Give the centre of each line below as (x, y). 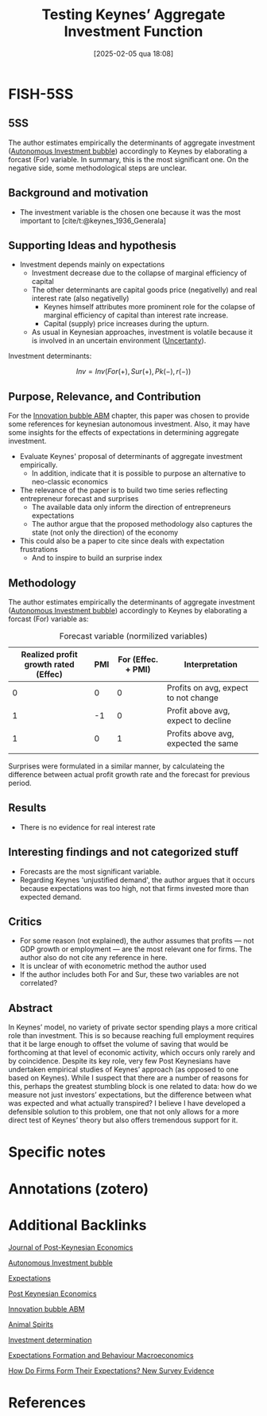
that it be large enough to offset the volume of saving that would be (118, 1044)
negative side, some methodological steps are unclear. (98, 168)
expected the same (202, 743)
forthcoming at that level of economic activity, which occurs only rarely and (132, 1052)
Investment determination (50, 1340)
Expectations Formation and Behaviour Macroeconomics (101, 1355)
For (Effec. (138, 659)
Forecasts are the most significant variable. (90, 871)
